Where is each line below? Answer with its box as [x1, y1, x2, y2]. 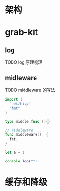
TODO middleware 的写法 [5, 88, 55, 93]
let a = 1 [5, 150, 25, 155]
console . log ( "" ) [5, 159, 37, 163]
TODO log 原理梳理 [5, 59, 43, 65]
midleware [5, 73, 37, 82]
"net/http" [9, 101, 31, 106]
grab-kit [5, 27, 38, 38]
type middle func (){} [5, 119, 50, 124]
